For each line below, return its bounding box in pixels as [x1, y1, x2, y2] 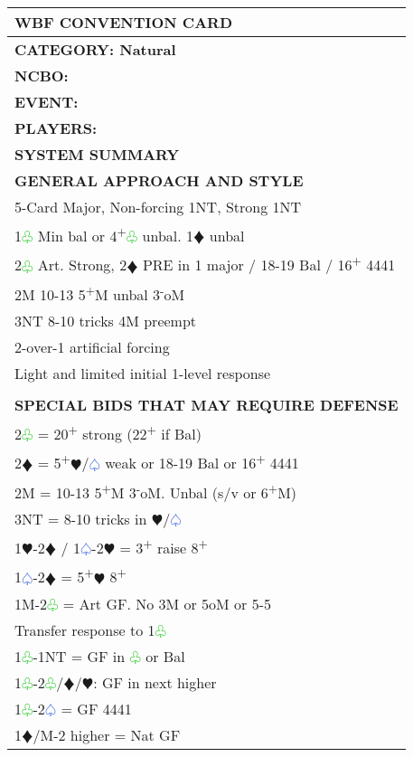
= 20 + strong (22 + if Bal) [37, 420, 202, 445]
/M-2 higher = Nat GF [33, 724, 181, 745]
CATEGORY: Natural [14, 39, 176, 60]
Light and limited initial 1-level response [14, 362, 271, 383]
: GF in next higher [93, 671, 217, 693]
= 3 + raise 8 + [119, 534, 208, 559]
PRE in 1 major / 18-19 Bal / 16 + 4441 [142, 251, 396, 276]
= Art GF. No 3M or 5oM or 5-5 [62, 592, 272, 614]
